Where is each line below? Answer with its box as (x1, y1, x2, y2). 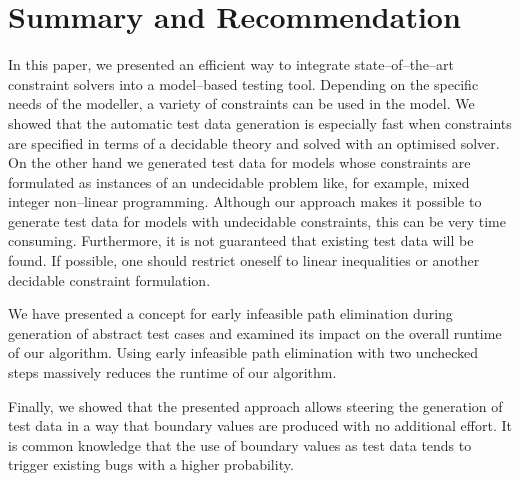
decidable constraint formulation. (8, 269, 211, 290)
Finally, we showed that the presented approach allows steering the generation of (8, 395, 503, 416)
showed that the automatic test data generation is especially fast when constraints (8, 112, 512, 133)
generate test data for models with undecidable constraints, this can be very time (8, 210, 506, 231)
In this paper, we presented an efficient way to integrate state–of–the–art (8, 54, 455, 75)
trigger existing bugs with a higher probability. (8, 454, 294, 475)
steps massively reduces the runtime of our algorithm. (8, 362, 337, 383)
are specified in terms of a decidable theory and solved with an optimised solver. (8, 132, 500, 153)
